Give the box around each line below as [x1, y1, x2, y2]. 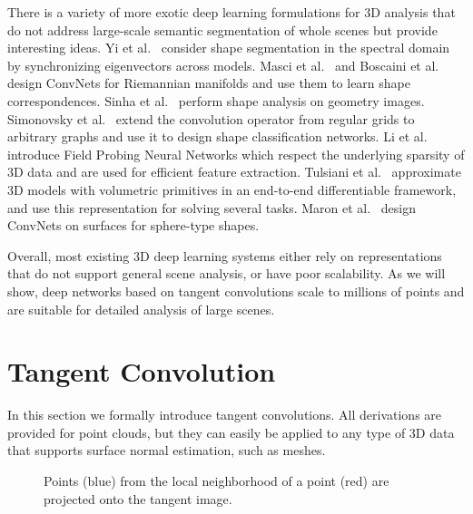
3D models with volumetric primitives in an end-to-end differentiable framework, [7, 179, 457, 199]
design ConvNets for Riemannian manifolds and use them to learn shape [7, 73, 410, 92]
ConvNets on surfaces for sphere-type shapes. [7, 216, 260, 235]
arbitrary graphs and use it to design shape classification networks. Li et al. [7, 127, 428, 146]
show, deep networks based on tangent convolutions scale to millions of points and [7, 281, 465, 300]
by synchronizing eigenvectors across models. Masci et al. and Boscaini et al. [7, 55, 439, 74]
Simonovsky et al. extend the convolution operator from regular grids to [7, 109, 415, 128]
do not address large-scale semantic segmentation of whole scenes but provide [7, 20, 438, 39]
